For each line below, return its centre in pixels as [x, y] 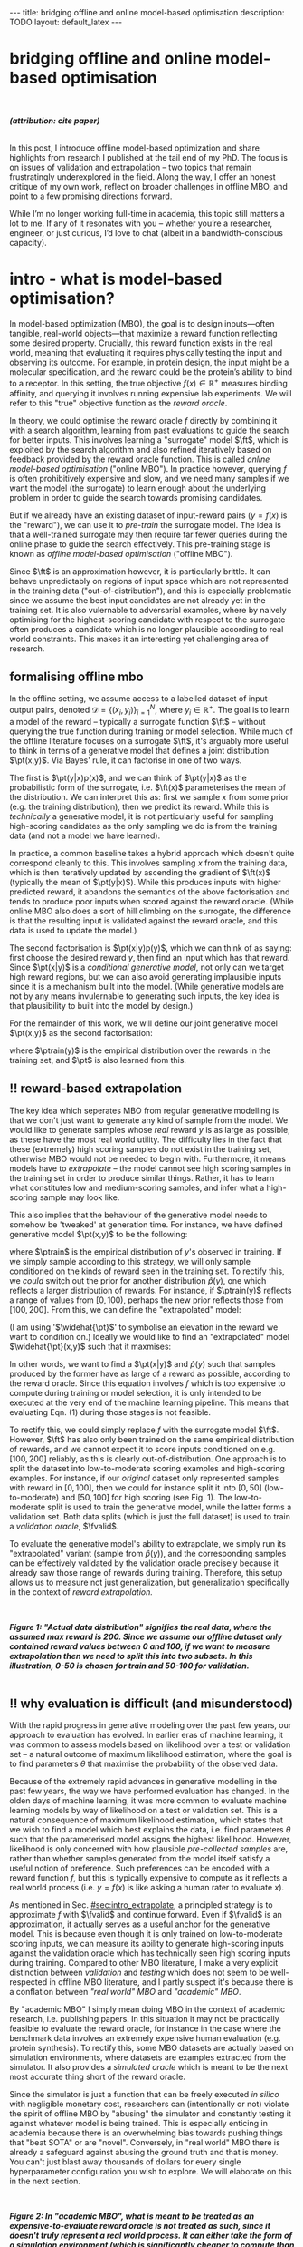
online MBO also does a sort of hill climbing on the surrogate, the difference [151, 911]
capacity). [28, 242]
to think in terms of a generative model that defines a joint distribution [139, 750]
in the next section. [45, 2181]
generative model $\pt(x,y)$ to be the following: [99, 1234]
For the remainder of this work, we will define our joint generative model [144, 1023]
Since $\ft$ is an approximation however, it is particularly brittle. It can [140, 571]
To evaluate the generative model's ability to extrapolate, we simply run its [148, 1543]
